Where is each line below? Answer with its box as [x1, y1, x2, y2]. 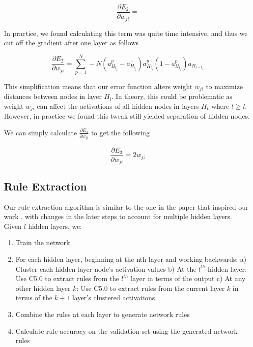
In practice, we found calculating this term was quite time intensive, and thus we [4, 28, 248, 38]
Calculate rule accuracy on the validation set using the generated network [15, 325, 238, 336]
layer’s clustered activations [72, 292, 155, 303]
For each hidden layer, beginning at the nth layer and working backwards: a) [15, 253, 247, 264]
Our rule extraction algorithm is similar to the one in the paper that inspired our [4, 201, 249, 212]
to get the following [91, 127, 150, 137]
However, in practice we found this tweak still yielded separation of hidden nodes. [4, 111, 250, 121]
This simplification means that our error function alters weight [4, 81, 193, 91]
